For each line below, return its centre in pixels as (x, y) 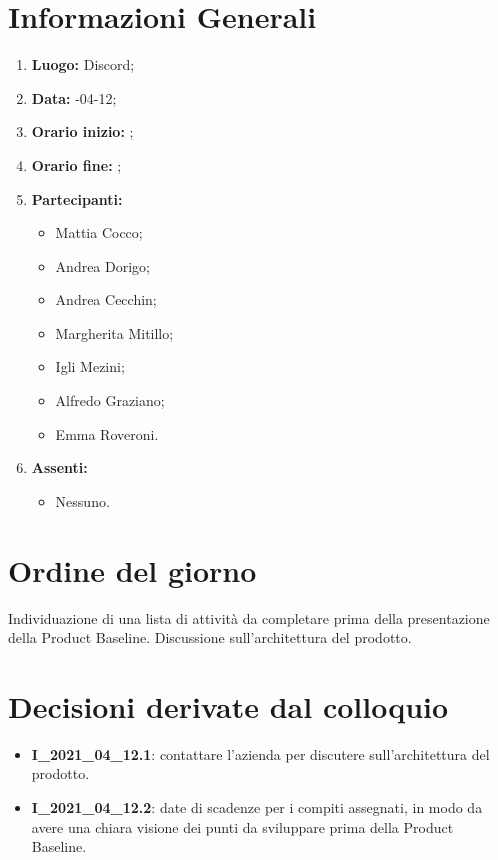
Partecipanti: (77, 198)
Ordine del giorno (132, 569)
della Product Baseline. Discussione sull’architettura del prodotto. (210, 637)
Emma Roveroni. (107, 433)
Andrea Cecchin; (106, 299)
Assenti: (59, 467)
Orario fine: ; (76, 164)
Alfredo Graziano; (110, 400)
